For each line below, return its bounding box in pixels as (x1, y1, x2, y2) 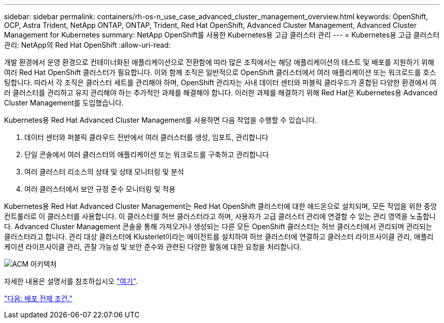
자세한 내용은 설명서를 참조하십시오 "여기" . (4, 277, 138, 285)
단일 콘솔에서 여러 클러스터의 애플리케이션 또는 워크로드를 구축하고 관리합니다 (24, 150, 269, 159)
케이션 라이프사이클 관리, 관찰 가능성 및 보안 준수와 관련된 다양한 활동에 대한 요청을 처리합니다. (4, 242, 302, 251)
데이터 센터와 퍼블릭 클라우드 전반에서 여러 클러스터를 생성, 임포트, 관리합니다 (24, 133, 269, 141)
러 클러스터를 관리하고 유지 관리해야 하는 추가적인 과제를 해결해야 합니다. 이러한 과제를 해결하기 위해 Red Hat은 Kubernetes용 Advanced (4, 88, 437, 97)
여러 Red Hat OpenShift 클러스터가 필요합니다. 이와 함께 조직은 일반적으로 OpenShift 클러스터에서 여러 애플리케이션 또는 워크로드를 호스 (4, 68, 436, 77)
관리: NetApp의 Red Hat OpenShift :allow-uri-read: (4, 41, 171, 49)
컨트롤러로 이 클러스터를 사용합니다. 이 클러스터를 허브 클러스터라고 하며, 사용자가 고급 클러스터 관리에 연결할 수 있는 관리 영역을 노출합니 (4, 212, 436, 221)
